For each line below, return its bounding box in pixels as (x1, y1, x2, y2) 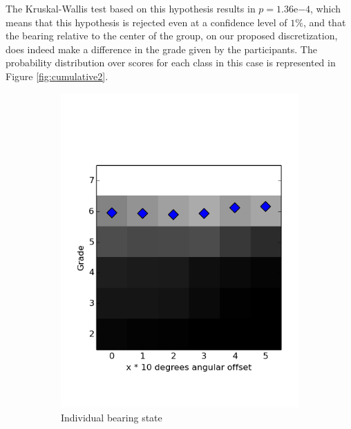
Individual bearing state (61, 410, 162, 424)
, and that (303, 15, 346, 29)
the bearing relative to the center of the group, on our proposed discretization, (6, 28, 338, 43)
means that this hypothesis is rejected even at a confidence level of (6, 15, 287, 29)
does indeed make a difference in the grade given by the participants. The (6, 41, 317, 56)
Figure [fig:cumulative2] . (6, 68, 108, 83)
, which (310, 1, 341, 15)
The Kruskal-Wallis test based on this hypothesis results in (6, 1, 256, 15)
